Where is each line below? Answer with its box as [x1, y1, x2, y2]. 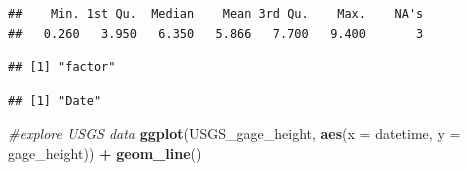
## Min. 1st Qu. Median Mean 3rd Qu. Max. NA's [8, 7, 424, 21]
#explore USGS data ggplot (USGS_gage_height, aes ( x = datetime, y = [8, 123, 461, 144]
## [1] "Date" [8, 93, 102, 108]
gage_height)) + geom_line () [8, 142, 202, 163]
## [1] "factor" [8, 60, 116, 75]
